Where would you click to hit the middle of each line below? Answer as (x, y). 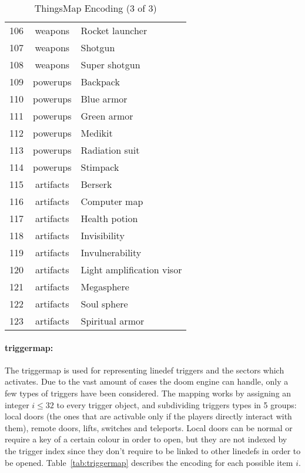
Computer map (112, 201)
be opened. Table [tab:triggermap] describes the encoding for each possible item (149, 462)
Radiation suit (110, 150)
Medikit (97, 133)
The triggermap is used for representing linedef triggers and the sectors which (145, 370)
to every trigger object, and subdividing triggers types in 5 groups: (177, 404)
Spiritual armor (113, 321)
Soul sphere (104, 304)
